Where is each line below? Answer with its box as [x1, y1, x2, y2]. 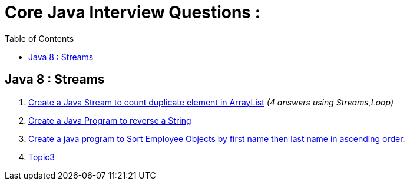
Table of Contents [5, 33, 74, 44]
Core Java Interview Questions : [5, 2, 261, 22]
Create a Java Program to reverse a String [28, 115, 191, 125]
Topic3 [28, 151, 55, 162]
